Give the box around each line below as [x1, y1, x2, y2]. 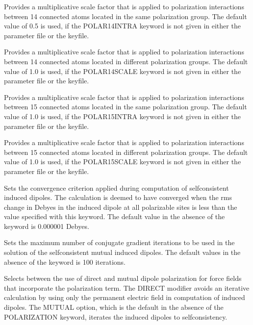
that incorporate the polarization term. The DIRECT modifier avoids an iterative [4, 282, 250, 293]
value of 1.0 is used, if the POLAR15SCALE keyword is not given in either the [4, 156, 241, 167]
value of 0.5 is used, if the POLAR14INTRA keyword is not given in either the [4, 21, 241, 31]
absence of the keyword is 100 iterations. [4, 256, 126, 267]
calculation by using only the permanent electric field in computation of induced [4, 292, 245, 302]
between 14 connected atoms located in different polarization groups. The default [4, 56, 248, 66]
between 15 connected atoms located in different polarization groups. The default [4, 147, 248, 157]
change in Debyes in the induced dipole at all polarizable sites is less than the [4, 201, 237, 212]
